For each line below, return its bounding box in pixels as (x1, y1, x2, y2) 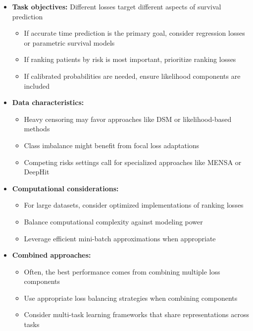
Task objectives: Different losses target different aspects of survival (12, 1, 221, 11)
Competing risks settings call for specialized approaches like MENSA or (24, 157, 242, 167)
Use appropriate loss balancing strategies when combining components (24, 292, 238, 303)
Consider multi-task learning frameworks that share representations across (24, 309, 249, 320)
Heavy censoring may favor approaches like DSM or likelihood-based (24, 113, 232, 124)
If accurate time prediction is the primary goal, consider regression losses (24, 28, 245, 38)
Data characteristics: (12, 97, 84, 108)
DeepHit (24, 166, 50, 177)
